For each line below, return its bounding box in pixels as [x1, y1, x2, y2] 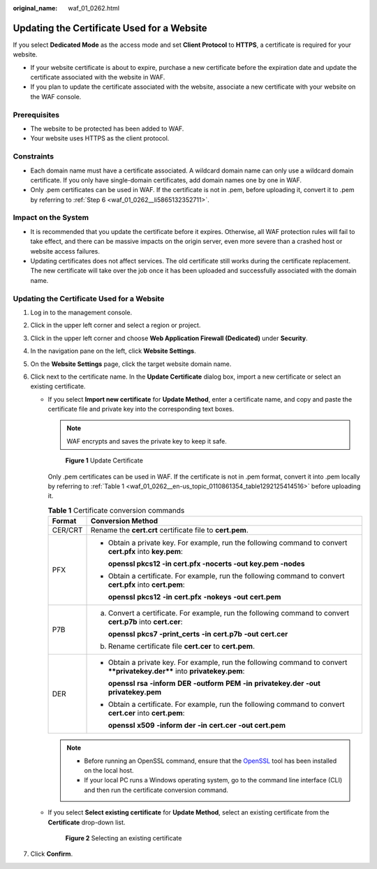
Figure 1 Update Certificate [65, 456, 143, 465]
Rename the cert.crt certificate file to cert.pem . [90, 525, 249, 535]
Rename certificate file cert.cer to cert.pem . [108, 641, 255, 651]
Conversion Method [90, 516, 158, 526]
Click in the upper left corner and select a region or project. [30, 321, 201, 330]
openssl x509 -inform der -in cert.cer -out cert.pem [108, 720, 286, 730]
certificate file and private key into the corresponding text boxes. [47, 405, 235, 414]
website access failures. [30, 247, 101, 255]
